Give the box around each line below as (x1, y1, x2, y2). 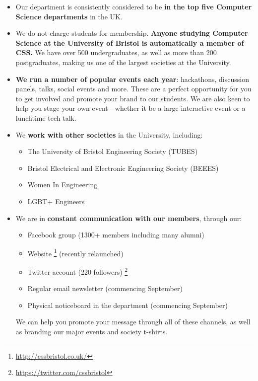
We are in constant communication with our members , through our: (15, 213, 242, 223)
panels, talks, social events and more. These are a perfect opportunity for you (15, 83, 252, 94)
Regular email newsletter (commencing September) (27, 283, 183, 294)
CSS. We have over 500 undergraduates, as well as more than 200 (15, 47, 217, 58)
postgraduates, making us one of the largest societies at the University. (15, 57, 231, 67)
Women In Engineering (27, 179, 98, 190)
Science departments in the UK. (15, 11, 123, 21)
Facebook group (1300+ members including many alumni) (27, 229, 204, 240)
